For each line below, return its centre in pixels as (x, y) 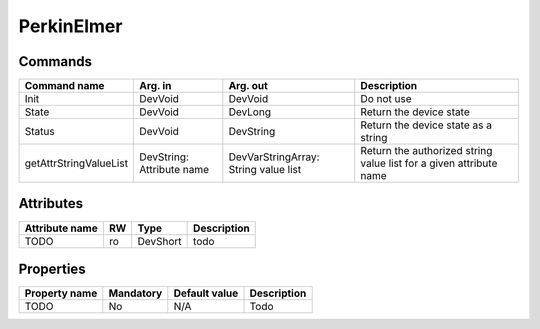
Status (39, 132)
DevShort (159, 241)
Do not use (386, 99)
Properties (52, 269)
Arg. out (248, 86)
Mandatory (135, 293)
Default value (206, 293)
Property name (61, 293)
